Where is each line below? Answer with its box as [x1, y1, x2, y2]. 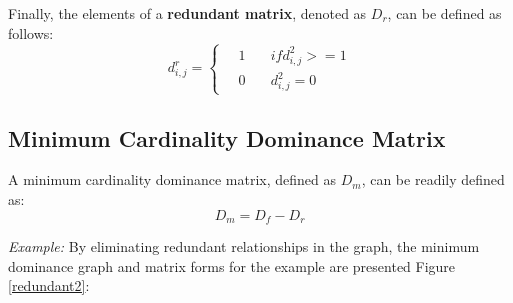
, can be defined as [387, 3, 502, 23]
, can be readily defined [361, 169, 505, 190]
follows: [8, 22, 54, 43]
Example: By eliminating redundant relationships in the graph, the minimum [8, 236, 480, 257]
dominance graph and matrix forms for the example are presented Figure [8, 255, 456, 276]
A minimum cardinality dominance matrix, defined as [8, 169, 337, 190]
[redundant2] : [8, 275, 90, 296]
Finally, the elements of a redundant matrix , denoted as [8, 3, 367, 23]
